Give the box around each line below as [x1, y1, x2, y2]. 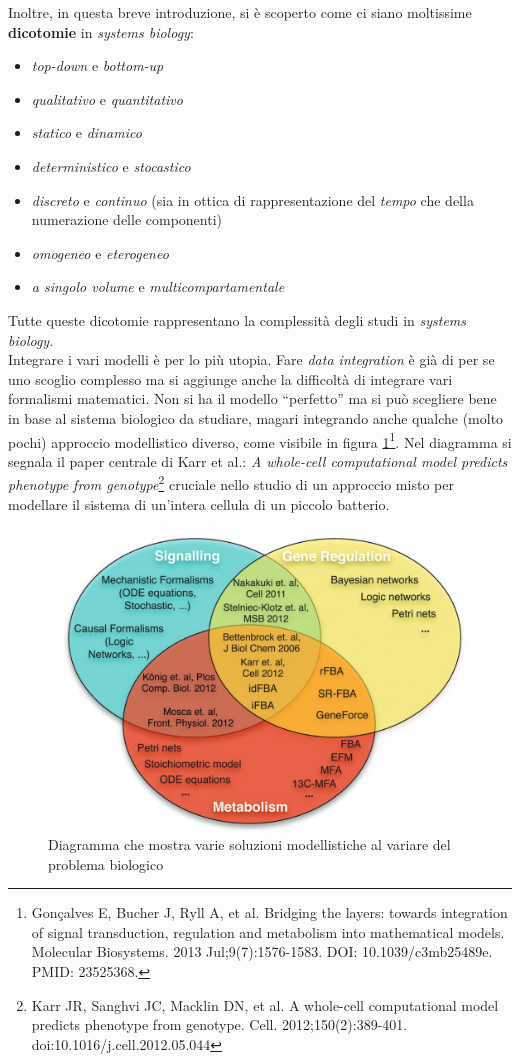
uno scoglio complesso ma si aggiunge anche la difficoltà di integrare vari [8, 368, 453, 389]
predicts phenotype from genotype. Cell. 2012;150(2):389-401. [31, 1014, 408, 1035]
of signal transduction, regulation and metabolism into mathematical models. [31, 921, 505, 942]
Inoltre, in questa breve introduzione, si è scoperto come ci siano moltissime [8, 2, 472, 22]
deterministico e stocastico [31, 155, 191, 176]
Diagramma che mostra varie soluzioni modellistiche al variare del [48, 834, 451, 855]
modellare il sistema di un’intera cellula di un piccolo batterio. [8, 493, 390, 514]
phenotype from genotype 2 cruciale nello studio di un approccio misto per [8, 471, 454, 494]
